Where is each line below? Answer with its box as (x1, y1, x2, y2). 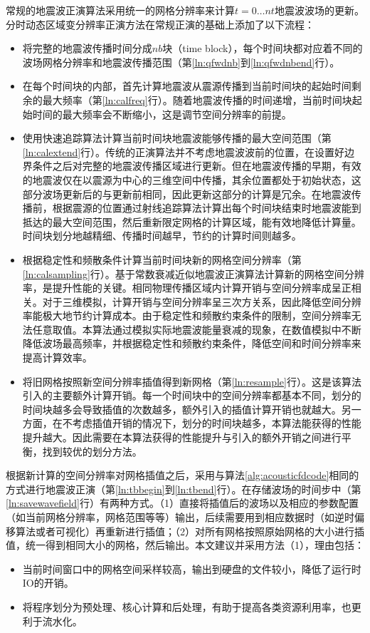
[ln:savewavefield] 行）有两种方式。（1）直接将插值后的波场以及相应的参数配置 (6, 495, 359, 510)
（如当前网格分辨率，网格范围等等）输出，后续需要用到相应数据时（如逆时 (6, 510, 354, 524)
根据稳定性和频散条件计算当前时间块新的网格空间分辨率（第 (22, 252, 302, 267)
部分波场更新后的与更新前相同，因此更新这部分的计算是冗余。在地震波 (22, 186, 351, 201)
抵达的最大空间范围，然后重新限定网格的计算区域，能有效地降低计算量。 (22, 214, 361, 229)
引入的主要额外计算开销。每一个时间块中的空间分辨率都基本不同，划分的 (22, 388, 361, 403)
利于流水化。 (22, 613, 83, 628)
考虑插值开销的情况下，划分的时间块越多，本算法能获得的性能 (72, 416, 361, 431)
